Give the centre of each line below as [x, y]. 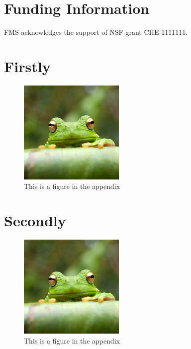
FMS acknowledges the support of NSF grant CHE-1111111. [96, 32]
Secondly [35, 220]
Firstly [27, 66]
